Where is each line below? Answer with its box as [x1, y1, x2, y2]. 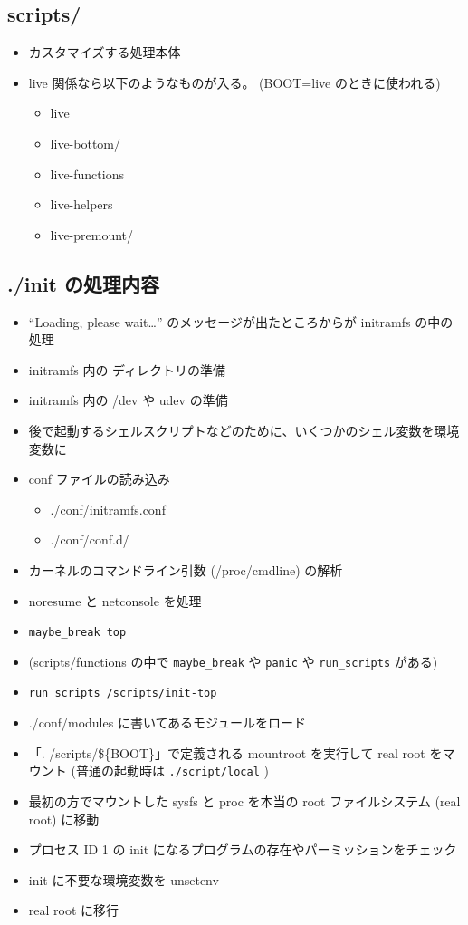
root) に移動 [28, 809, 100, 828]
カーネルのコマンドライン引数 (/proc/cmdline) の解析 [28, 560, 343, 579]
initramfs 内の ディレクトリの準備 [28, 360, 226, 379]
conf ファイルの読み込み [28, 469, 170, 488]
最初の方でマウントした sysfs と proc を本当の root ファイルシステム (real [28, 791, 461, 810]
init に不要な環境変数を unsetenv [28, 870, 219, 889]
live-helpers [50, 195, 113, 214]
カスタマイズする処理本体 [28, 43, 181, 62]
